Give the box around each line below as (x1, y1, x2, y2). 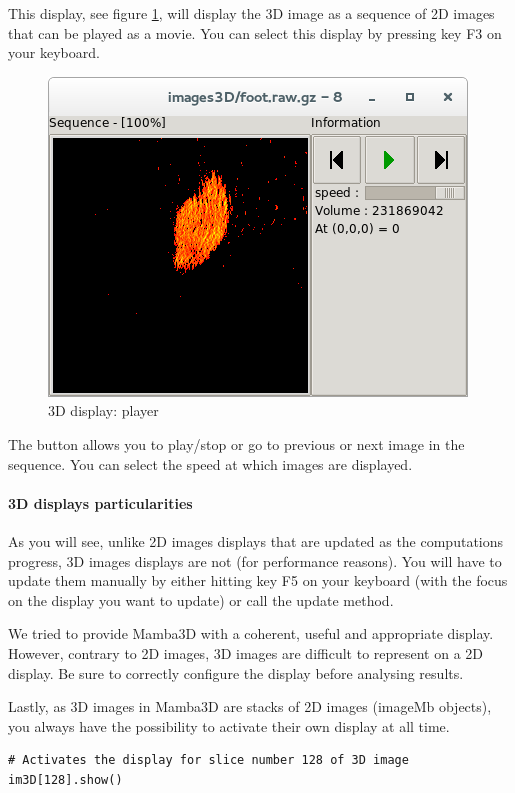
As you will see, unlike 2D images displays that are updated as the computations (8, 530, 504, 551)
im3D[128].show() (8, 772, 123, 787)
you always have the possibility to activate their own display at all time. (8, 715, 450, 736)
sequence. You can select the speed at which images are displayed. (8, 453, 413, 474)
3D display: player (48, 400, 159, 421)
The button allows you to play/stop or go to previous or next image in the (8, 433, 465, 454)
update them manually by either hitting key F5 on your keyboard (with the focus (8, 570, 508, 591)
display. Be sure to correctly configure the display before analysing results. (8, 662, 464, 683)
